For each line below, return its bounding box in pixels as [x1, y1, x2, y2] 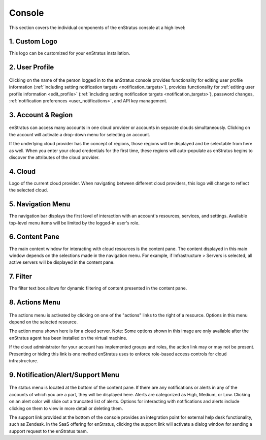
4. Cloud [9, 167, 36, 176]
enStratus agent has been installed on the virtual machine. [9, 335, 128, 341]
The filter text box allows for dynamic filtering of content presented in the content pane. [9, 285, 187, 291]
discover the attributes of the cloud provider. [9, 155, 100, 160]
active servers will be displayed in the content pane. [9, 259, 115, 265]
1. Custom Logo [9, 37, 58, 46]
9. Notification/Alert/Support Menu [9, 371, 120, 379]
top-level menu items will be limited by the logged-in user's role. [9, 220, 140, 226]
